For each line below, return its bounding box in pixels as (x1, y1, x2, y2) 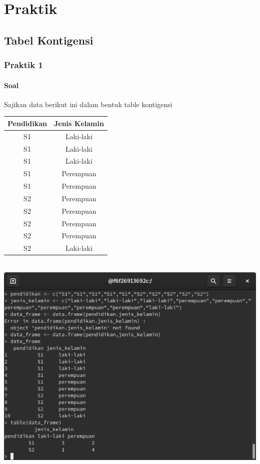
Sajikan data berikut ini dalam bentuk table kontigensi (4, 99, 172, 109)
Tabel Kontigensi (4, 32, 93, 48)
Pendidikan (7, 118, 47, 128)
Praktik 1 (4, 59, 43, 71)
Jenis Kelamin (53, 118, 104, 128)
